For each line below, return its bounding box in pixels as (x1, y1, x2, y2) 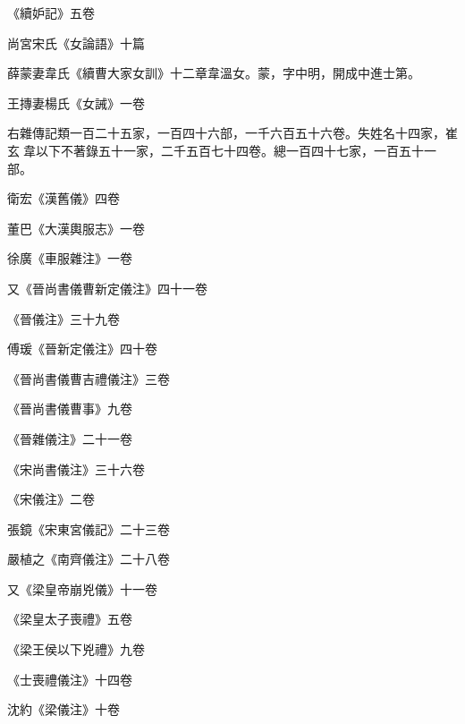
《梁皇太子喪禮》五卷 (7, 609, 132, 628)
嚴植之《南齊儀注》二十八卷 (7, 549, 170, 568)
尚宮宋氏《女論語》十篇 (7, 33, 145, 52)
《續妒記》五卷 (7, 4, 95, 21)
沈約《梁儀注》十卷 (7, 700, 120, 719)
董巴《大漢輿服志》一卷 (7, 218, 145, 237)
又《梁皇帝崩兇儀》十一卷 (7, 579, 157, 598)
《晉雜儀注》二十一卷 (7, 429, 132, 447)
